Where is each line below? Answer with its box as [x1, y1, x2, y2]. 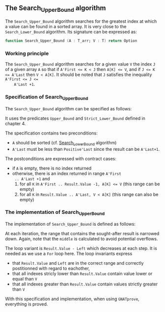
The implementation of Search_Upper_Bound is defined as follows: [5, 221, 136, 227]
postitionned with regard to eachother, [12, 266, 90, 272]
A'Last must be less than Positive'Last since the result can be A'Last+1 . [12, 146, 160, 152]
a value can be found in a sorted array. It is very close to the [5, 24, 127, 29]
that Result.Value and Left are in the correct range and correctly [12, 260, 144, 266]
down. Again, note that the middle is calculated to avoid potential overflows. [5, 236, 158, 242]
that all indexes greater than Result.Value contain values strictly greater [12, 281, 158, 287]
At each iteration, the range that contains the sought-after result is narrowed [5, 231, 160, 237]
